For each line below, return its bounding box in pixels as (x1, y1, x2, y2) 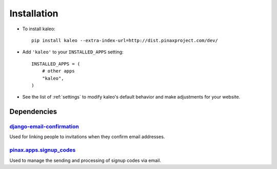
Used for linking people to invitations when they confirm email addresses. (9, 134, 165, 140)
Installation (9, 8, 58, 19)
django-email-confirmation (9, 123, 79, 130)
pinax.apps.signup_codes (9, 146, 76, 154)
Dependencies (9, 107, 57, 116)
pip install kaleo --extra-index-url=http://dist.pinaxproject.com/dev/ (31, 37, 218, 43)
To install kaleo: (22, 26, 56, 32)
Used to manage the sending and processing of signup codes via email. (9, 157, 162, 163)
